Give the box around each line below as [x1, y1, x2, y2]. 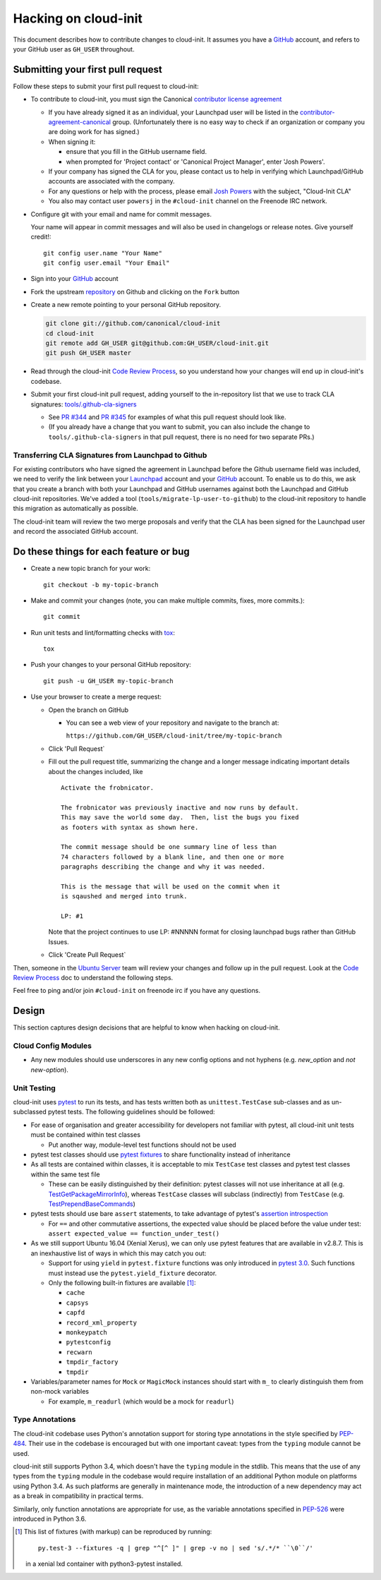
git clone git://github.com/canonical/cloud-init [45, 320, 221, 327]
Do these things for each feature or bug [13, 545, 190, 557]
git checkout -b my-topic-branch [43, 581, 159, 589]
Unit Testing [13, 1083, 56, 1093]
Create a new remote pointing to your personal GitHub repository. [30, 301, 222, 309]
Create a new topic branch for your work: [30, 565, 151, 573]
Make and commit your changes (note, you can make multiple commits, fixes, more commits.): [30, 596, 305, 605]
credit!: [30, 233, 52, 241]
